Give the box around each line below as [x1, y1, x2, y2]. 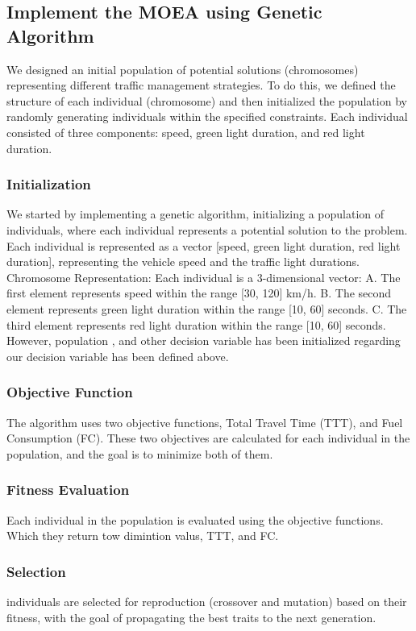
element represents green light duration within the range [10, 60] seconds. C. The [6, 300, 407, 317]
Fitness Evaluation [6, 479, 130, 500]
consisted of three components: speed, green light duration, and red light [6, 123, 365, 140]
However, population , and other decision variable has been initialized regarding [6, 332, 401, 349]
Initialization [6, 174, 91, 194]
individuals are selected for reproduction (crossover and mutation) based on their [6, 592, 407, 609]
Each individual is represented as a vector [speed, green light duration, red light [6, 237, 401, 254]
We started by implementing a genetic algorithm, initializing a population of [6, 205, 385, 222]
